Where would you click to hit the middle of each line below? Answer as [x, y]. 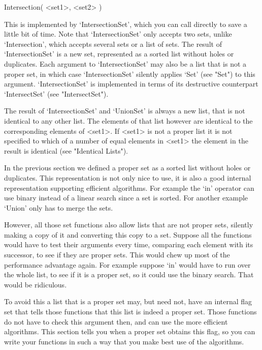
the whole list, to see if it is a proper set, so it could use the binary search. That [129, 274]
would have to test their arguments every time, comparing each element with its [129, 244]
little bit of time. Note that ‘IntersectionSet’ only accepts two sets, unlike [118, 34]
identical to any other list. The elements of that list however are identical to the [128, 120]
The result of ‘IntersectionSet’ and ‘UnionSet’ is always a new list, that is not [125, 111]
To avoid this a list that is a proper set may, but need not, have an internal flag [128, 301]
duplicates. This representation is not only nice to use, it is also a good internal [128, 177]
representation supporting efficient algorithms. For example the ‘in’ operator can [129, 187]
